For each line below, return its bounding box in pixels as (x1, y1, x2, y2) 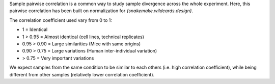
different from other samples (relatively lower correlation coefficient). (9, 71, 155, 77)
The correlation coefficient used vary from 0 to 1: (9, 17, 112, 23)
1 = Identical (22, 26, 48, 33)
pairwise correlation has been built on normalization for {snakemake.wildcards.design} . (9, 8, 194, 14)
